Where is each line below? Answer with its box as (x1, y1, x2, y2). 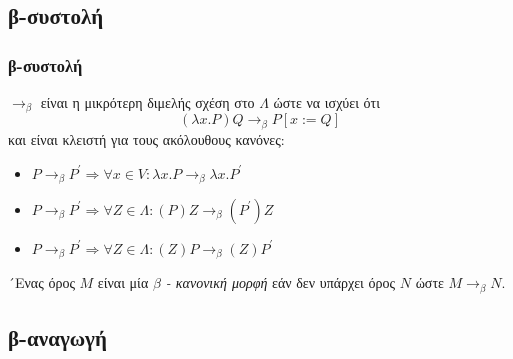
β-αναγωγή (8, 322, 107, 353)
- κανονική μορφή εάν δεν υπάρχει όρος (165, 272, 396, 293)
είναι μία (97, 272, 149, 293)
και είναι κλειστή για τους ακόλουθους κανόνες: (8, 128, 285, 149)
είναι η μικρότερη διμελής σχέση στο (40, 92, 255, 112)
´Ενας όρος (8, 272, 75, 293)
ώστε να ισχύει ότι (273, 92, 380, 112)
